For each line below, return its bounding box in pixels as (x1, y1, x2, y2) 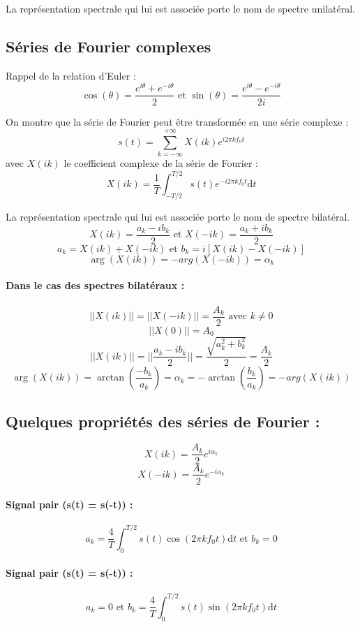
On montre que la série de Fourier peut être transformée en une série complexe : (6, 114, 349, 128)
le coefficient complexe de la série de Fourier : (63, 156, 258, 170)
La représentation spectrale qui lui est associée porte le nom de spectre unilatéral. (6, 1, 355, 15)
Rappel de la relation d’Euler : (6, 68, 136, 82)
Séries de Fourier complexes (6, 35, 211, 57)
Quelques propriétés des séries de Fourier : (6, 410, 320, 431)
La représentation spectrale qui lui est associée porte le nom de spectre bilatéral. (6, 209, 350, 224)
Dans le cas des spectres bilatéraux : (6, 278, 185, 293)
